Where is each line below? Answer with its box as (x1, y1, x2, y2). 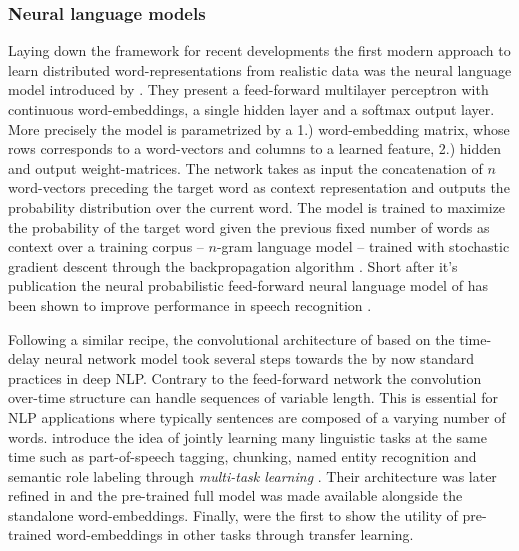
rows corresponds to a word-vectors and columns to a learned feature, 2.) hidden (8, 138, 501, 159)
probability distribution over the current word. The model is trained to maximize (8, 196, 506, 217)
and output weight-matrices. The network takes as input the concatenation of (8, 157, 483, 178)
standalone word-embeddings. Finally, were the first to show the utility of (8, 504, 458, 525)
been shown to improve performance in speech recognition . (8, 294, 372, 315)
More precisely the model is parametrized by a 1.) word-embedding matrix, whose (8, 118, 510, 139)
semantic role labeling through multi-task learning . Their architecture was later (8, 465, 497, 486)
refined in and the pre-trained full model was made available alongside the (8, 485, 463, 506)
